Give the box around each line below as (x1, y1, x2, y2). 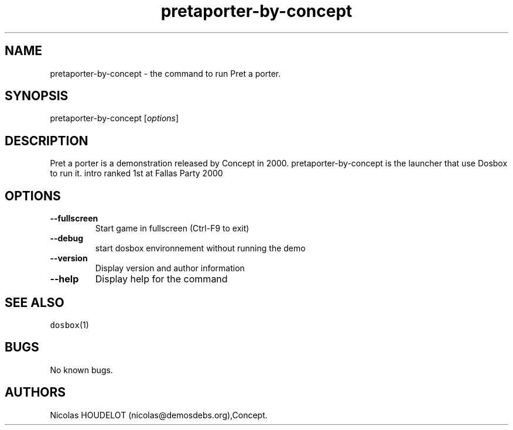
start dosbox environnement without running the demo (95, 243, 306, 254)
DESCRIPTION (5, 133, 88, 148)
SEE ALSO (5, 295, 64, 310)
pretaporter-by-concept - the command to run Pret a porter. (50, 68, 281, 79)
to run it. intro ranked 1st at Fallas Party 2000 (50, 168, 223, 179)
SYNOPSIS (5, 88, 69, 104)
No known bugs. (50, 364, 113, 375)
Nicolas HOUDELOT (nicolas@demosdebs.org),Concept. (50, 409, 268, 420)
